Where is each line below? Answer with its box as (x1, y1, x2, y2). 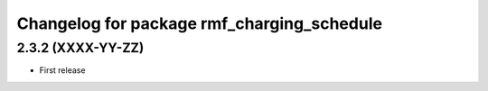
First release (39, 65, 86, 76)
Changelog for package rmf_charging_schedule (16, 14, 383, 33)
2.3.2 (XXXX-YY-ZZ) (16, 40, 145, 56)
